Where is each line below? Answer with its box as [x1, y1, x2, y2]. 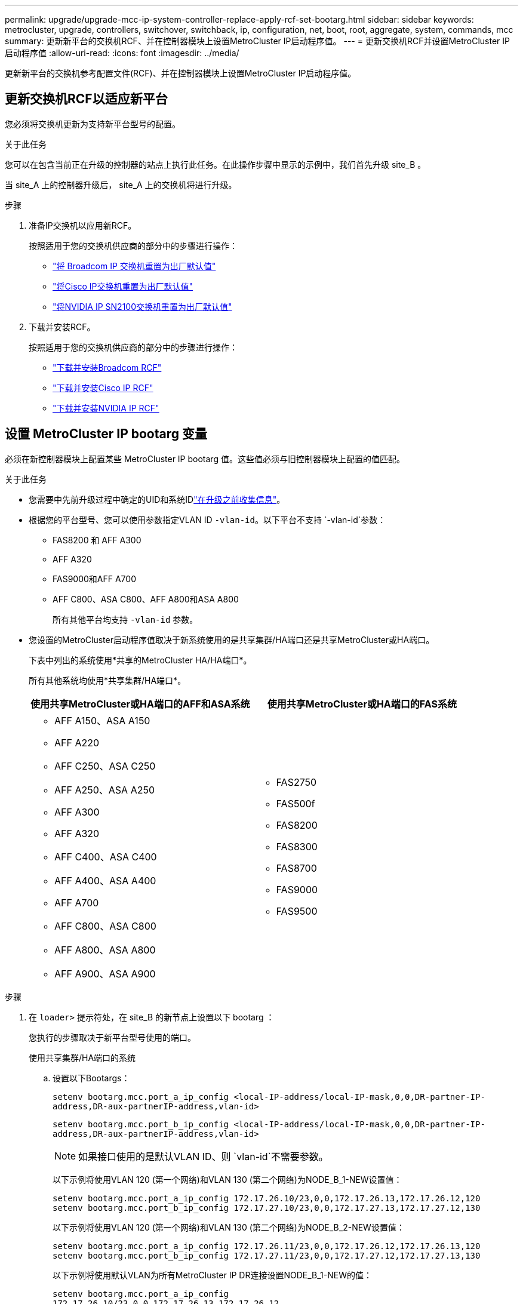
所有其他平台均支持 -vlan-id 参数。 [53, 614, 198, 625]
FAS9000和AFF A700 [53, 573, 136, 584]
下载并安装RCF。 [29, 321, 96, 332]
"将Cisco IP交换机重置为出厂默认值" [53, 281, 193, 291]
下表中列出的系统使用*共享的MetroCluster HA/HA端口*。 [29, 654, 252, 665]
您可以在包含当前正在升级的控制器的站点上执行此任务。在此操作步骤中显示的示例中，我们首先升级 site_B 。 [5, 159, 426, 170]
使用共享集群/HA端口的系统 [29, 1052, 136, 1063]
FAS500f [276, 797, 315, 810]
